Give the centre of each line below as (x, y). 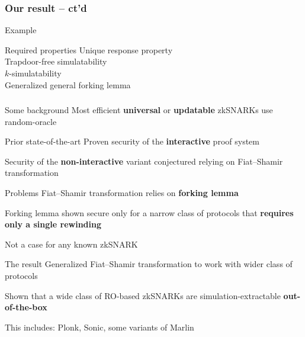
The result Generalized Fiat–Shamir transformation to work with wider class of (149, 264)
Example (21, 30)
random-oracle (31, 121)
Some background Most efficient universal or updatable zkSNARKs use (139, 110)
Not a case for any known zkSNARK (71, 244)
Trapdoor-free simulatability (56, 61)
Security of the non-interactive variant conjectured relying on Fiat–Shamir (144, 161)
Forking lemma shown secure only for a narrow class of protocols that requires (149, 212)
